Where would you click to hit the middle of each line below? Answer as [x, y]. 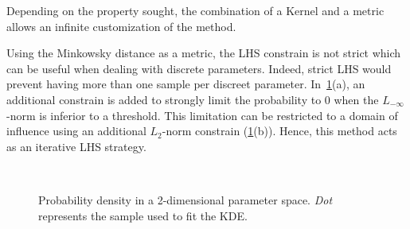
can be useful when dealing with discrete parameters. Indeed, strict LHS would [199, 68]
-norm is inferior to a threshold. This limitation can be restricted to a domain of [202, 115]
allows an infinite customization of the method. [121, 26]
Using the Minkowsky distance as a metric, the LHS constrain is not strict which [204, 53]
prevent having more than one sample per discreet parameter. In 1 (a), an [186, 84]
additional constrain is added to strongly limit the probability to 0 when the [193, 99]
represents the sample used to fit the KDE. [143, 215]
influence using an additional [76, 131]
